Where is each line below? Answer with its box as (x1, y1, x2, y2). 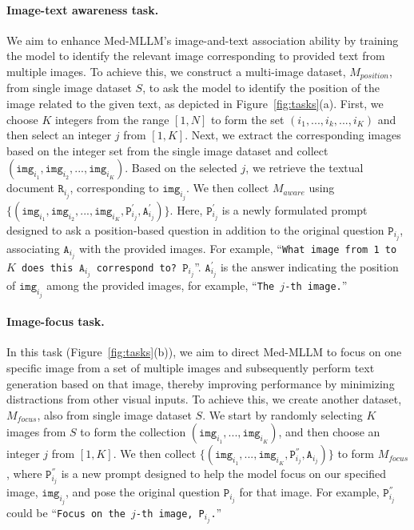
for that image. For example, (239, 484, 380, 500)
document (6, 179, 54, 196)
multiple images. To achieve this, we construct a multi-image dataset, (6, 62, 346, 79)
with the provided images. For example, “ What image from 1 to (78, 239, 397, 256)
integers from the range (54, 110, 169, 127)
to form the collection (80, 424, 186, 440)
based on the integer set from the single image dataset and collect (6, 142, 328, 159)
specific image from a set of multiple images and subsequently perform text (6, 359, 375, 375)
